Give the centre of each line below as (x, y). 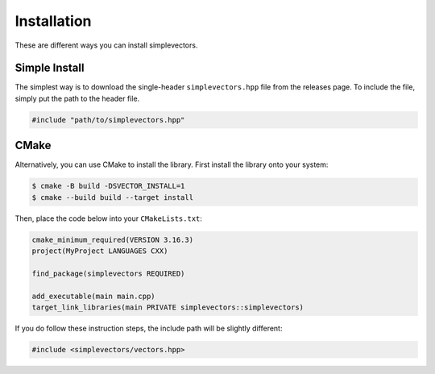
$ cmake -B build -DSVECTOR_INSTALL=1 (108, 186)
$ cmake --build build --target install (112, 197)
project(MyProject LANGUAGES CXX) (100, 251)
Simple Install (50, 68)
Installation (53, 21)
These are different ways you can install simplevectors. (106, 45)
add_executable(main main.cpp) (94, 296)
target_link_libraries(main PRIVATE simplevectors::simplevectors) (168, 308)
